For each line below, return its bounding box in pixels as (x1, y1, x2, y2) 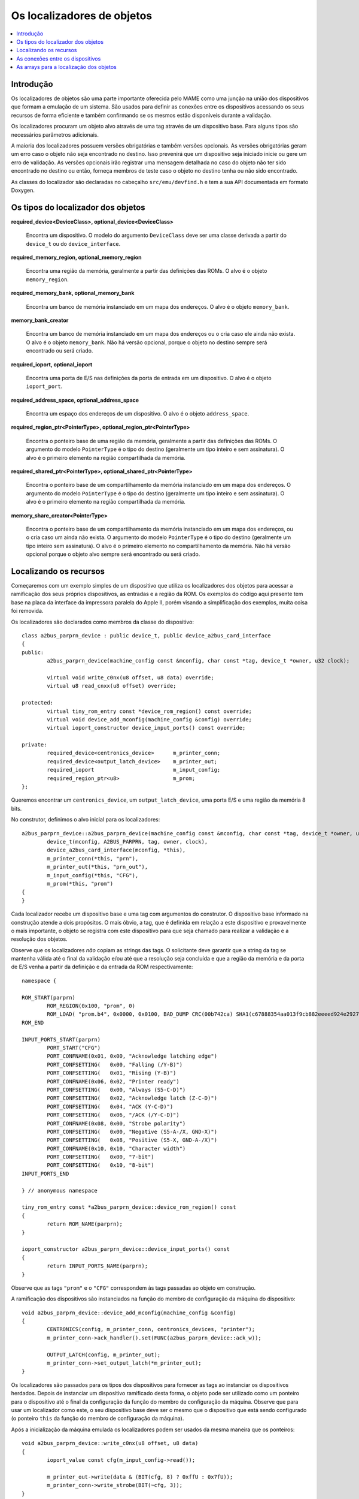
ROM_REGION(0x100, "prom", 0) (47, 1003, 136, 1010)
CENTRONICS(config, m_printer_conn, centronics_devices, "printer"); (47, 1326, 255, 1333)
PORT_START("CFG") (47, 1044, 101, 1051)
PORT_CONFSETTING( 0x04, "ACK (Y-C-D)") (47, 1103, 174, 1110)
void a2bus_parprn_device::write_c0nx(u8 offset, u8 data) (22, 1440, 199, 1447)
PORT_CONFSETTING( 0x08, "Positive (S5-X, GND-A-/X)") (47, 1137, 218, 1143)
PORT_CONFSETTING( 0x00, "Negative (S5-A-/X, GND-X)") (47, 1128, 218, 1135)
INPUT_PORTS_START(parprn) (22, 1036, 101, 1043)
